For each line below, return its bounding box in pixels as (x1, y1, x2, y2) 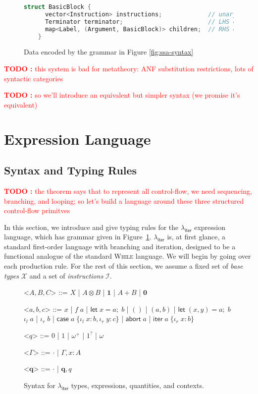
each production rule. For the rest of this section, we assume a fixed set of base (4, 261, 243, 271)
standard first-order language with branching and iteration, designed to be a (4, 241, 236, 251)
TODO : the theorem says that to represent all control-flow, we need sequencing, (4, 185, 252, 196)
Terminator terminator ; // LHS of (45, 18, 240, 25)
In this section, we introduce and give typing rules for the (4, 222, 179, 232)
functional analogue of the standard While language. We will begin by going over (4, 251, 251, 261)
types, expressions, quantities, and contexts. (71, 380, 204, 390)
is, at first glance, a (167, 231, 226, 242)
